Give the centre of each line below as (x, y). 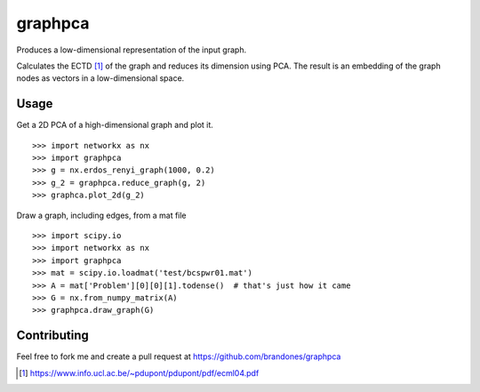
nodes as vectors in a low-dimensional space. (100, 78)
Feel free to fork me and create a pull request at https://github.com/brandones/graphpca (179, 356)
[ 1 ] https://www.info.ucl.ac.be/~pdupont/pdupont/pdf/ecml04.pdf (139, 372)
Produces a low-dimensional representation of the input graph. (132, 50)
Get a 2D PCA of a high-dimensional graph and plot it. (115, 125)
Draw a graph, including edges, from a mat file (101, 215)
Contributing (52, 336)
